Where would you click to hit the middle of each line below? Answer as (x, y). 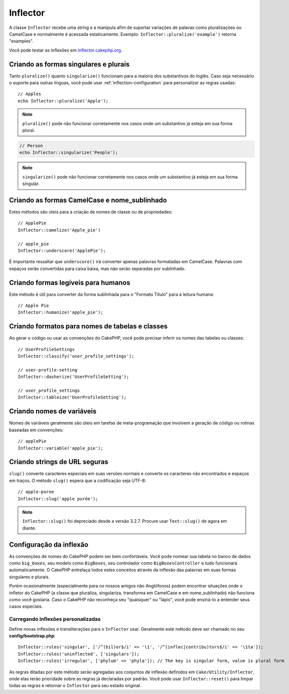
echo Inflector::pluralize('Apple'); (63, 101)
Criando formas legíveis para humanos (70, 282)
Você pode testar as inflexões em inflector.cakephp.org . (66, 50)
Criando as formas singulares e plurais (69, 64)
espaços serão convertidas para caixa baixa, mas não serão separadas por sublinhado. (97, 268)
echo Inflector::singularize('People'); (68, 153)
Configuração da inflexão (49, 545)
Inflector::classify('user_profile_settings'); (76, 356)
